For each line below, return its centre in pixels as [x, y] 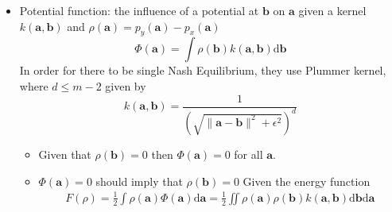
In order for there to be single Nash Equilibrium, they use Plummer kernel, [203, 70]
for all [248, 154]
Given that [65, 154]
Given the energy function [307, 181]
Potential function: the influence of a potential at [139, 10]
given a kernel [332, 10]
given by [126, 85]
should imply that [139, 181]
